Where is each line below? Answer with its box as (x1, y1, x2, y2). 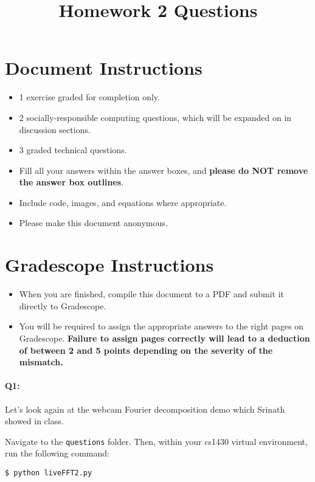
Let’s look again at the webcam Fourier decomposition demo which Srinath (5, 402, 285, 415)
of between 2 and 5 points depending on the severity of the (19, 343, 273, 356)
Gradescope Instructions (5, 252, 214, 277)
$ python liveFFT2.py (5, 468, 92, 477)
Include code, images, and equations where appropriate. (19, 196, 227, 208)
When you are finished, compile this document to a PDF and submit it (19, 287, 285, 300)
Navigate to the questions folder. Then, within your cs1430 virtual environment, (5, 435, 308, 447)
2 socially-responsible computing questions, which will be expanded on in (19, 111, 292, 123)
